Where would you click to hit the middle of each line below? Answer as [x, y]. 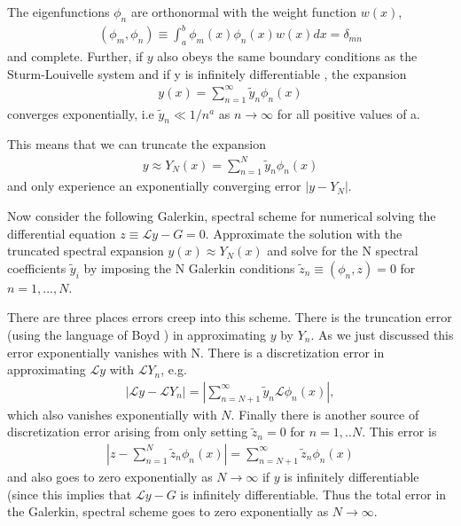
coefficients [37, 267]
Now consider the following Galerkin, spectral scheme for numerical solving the [222, 215]
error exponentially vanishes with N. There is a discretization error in [196, 352]
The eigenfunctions [59, 12]
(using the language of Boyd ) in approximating [137, 334]
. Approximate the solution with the [304, 233]
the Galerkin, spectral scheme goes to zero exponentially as [168, 511]
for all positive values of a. [348, 113]
